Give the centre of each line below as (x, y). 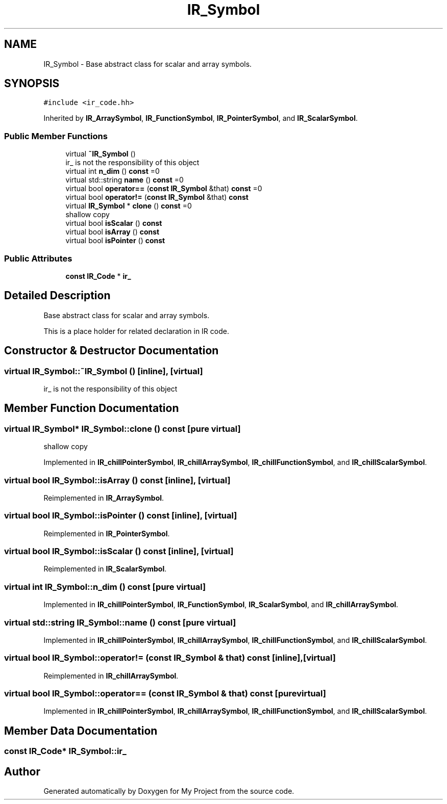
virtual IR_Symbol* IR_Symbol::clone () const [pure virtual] (122, 429)
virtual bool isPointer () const (115, 241)
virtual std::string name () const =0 (125, 180)
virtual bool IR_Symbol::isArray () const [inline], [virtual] (117, 480)
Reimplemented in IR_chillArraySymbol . (111, 676)
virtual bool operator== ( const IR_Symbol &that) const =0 (164, 189)
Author (22, 771)
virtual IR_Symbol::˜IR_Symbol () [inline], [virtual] (104, 371)
